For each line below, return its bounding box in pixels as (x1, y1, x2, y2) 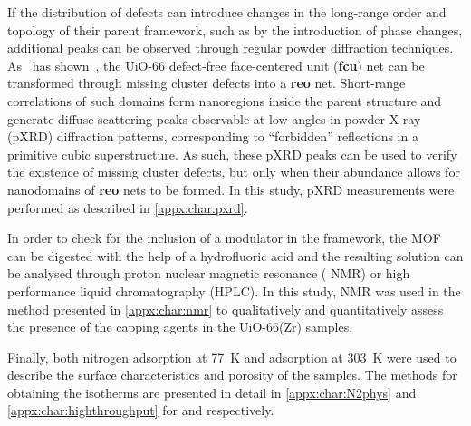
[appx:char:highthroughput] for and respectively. (7, 401, 274, 420)
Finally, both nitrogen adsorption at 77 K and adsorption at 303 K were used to (7, 347, 457, 366)
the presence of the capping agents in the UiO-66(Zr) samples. (7, 317, 353, 336)
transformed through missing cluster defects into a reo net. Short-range (7, 73, 406, 92)
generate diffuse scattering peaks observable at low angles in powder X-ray (7, 109, 421, 128)
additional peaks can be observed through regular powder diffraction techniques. (7, 38, 454, 57)
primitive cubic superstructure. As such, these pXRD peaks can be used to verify (7, 144, 457, 163)
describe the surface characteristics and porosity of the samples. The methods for (7, 365, 457, 384)
